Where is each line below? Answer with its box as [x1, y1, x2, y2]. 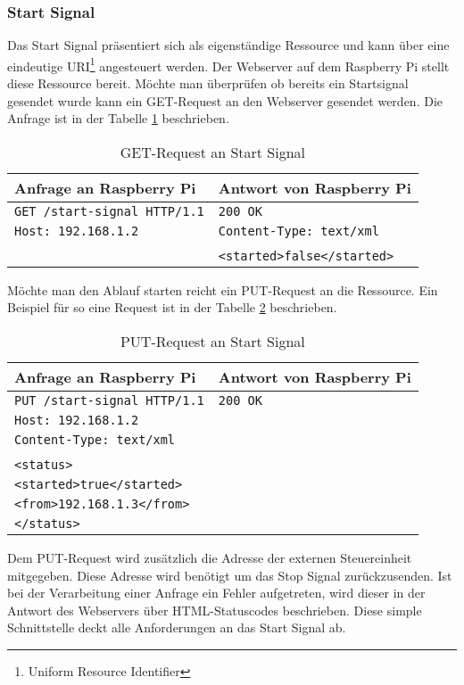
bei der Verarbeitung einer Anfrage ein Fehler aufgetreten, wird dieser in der [7, 583, 426, 602]
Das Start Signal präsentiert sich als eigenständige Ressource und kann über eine [7, 36, 450, 54]
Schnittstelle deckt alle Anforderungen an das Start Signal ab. [7, 618, 346, 637]
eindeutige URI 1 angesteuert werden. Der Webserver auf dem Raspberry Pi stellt [7, 54, 450, 75]
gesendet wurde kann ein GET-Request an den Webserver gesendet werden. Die [7, 91, 443, 110]
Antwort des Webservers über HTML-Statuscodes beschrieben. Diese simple [7, 600, 422, 619]
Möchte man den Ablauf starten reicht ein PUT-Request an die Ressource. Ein [7, 280, 438, 299]
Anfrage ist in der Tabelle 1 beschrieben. [7, 109, 229, 128]
